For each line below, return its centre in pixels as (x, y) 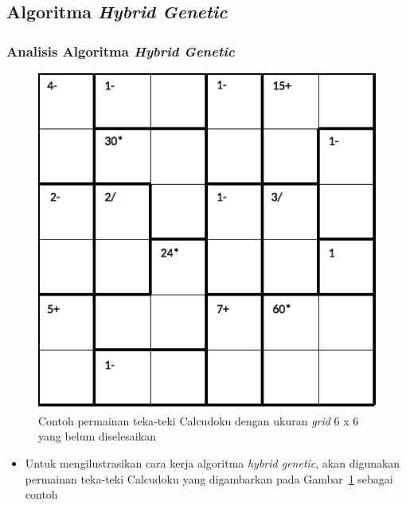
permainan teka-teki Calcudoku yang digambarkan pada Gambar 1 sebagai (209, 478)
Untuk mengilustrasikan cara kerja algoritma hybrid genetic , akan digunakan (213, 462)
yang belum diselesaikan (97, 436)
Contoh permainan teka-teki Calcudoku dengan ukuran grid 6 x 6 (199, 420)
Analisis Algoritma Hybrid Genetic (121, 51)
